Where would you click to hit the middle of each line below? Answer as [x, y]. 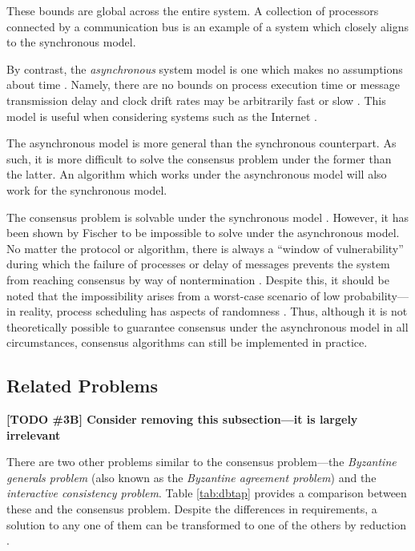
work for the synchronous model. [87, 189]
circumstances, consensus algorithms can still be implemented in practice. [187, 342]
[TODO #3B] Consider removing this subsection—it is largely [182, 419]
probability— [376, 295]
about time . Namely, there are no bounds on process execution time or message [203, 84]
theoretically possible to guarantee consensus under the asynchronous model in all [207, 326]
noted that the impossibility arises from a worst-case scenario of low [173, 295]
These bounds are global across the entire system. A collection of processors [193, 10]
